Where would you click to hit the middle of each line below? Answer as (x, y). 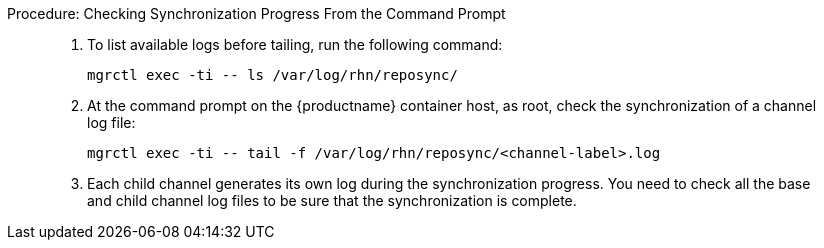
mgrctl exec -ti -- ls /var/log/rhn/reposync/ (272, 75)
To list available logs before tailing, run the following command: (295, 44)
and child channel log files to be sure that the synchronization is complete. (332, 200)
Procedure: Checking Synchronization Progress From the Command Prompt (256, 13)
